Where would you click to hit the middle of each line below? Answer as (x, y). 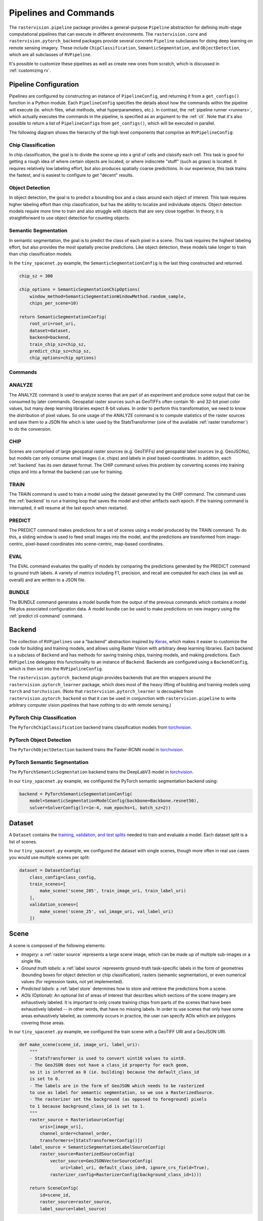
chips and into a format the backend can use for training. (66, 472)
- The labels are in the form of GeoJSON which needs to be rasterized (117, 1086)
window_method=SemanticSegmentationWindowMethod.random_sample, (108, 296)
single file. (32, 961)
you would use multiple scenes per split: (49, 858)
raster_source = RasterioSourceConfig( (77, 1120)
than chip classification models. (41, 254)
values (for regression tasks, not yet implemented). (72, 982)
